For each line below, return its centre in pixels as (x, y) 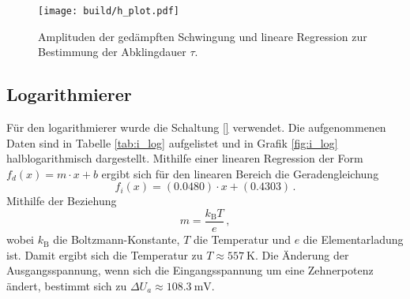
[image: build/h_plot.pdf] (109, 11)
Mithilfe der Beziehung (62, 201)
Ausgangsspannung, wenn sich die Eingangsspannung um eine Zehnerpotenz (190, 270)
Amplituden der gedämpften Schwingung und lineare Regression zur (203, 36)
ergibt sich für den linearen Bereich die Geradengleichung (240, 173)
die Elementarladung (353, 239)
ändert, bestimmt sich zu (67, 285)
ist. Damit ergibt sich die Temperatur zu (105, 254)
